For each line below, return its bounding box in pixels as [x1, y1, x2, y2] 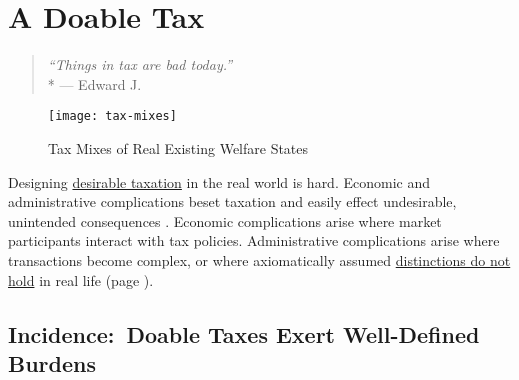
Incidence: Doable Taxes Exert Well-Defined [8, 318, 480, 349]
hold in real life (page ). [8, 269, 154, 290]
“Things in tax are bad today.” [47, 54, 233, 75]
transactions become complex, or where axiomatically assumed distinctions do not [8, 249, 511, 270]
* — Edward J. [47, 73, 142, 94]
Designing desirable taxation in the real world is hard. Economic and [8, 171, 430, 192]
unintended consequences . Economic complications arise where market [8, 210, 442, 231]
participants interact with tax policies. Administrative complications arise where [8, 230, 500, 251]
